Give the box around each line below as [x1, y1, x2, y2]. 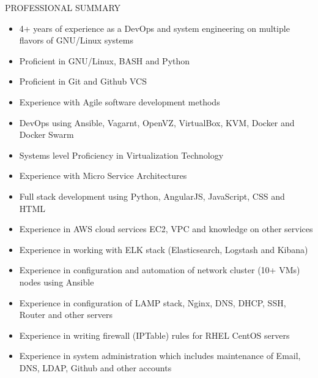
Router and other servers [19, 308, 113, 321]
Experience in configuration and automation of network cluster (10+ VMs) [19, 263, 300, 276]
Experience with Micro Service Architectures [19, 169, 187, 182]
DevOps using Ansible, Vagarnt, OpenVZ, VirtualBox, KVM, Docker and [19, 116, 295, 129]
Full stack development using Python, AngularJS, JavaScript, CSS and [19, 189, 285, 202]
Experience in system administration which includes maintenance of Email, [19, 349, 301, 362]
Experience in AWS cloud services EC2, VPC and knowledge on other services [19, 222, 313, 235]
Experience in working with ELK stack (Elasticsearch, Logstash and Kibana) [19, 243, 308, 255]
